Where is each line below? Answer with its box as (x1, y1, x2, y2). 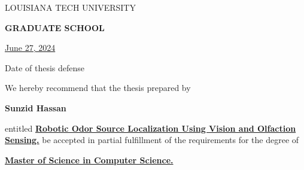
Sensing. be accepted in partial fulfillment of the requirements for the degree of (5, 133, 299, 146)
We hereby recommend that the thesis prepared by (5, 81, 191, 94)
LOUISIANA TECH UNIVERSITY (5, 1, 136, 13)
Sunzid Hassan (5, 101, 66, 114)
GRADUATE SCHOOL (5, 21, 105, 34)
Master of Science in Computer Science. (5, 153, 174, 166)
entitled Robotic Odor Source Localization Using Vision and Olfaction (5, 122, 296, 134)
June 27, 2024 (5, 41, 56, 54)
